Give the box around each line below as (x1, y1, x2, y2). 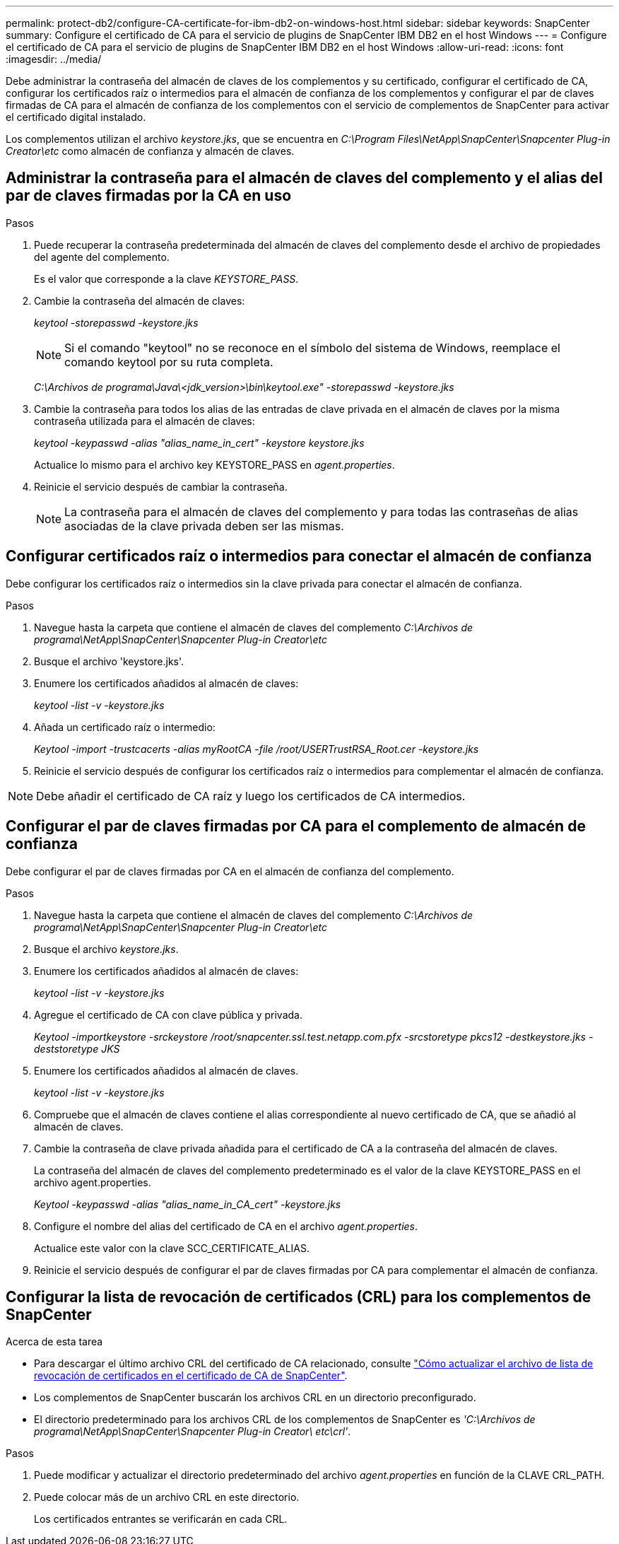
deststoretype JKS (34, 1042, 120, 1055)
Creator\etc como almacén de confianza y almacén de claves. (6, 145, 295, 157)
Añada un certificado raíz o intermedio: (34, 720, 216, 733)
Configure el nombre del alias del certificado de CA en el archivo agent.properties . (34, 1220, 418, 1232)
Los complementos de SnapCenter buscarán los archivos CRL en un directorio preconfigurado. (34, 1391, 476, 1404)
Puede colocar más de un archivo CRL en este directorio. (34, 1491, 300, 1504)
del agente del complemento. (34, 250, 170, 263)
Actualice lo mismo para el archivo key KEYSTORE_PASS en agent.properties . (34, 458, 395, 471)
